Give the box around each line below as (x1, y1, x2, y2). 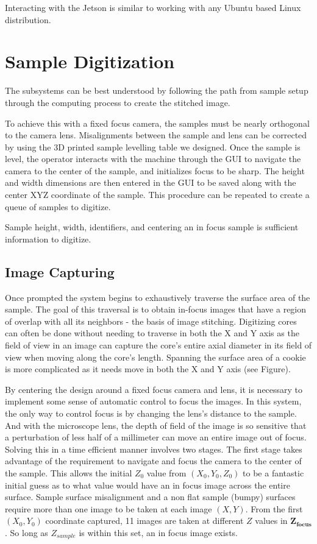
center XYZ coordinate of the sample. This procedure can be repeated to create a (5, 188, 310, 201)
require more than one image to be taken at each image (5, 502, 212, 515)
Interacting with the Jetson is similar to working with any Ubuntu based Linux (5, 1, 301, 13)
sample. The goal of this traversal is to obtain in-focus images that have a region (5, 303, 307, 316)
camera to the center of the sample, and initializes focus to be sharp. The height (5, 164, 305, 177)
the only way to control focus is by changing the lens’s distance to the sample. (5, 406, 297, 419)
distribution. (5, 13, 51, 26)
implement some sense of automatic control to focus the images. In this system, (5, 395, 302, 408)
